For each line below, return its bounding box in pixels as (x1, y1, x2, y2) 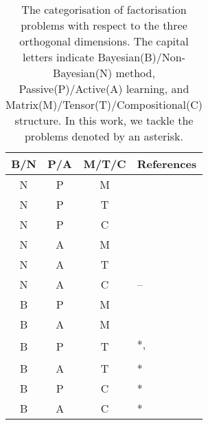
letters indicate (22, 49, 95, 65)
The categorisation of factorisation (21, 1, 187, 17)
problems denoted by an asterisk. (24, 128, 183, 144)
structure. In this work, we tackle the (14, 112, 194, 128)
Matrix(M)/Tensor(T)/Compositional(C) (5, 96, 203, 112)
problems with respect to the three (21, 17, 187, 33)
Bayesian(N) (53, 65, 113, 81)
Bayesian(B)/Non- (97, 49, 186, 65)
